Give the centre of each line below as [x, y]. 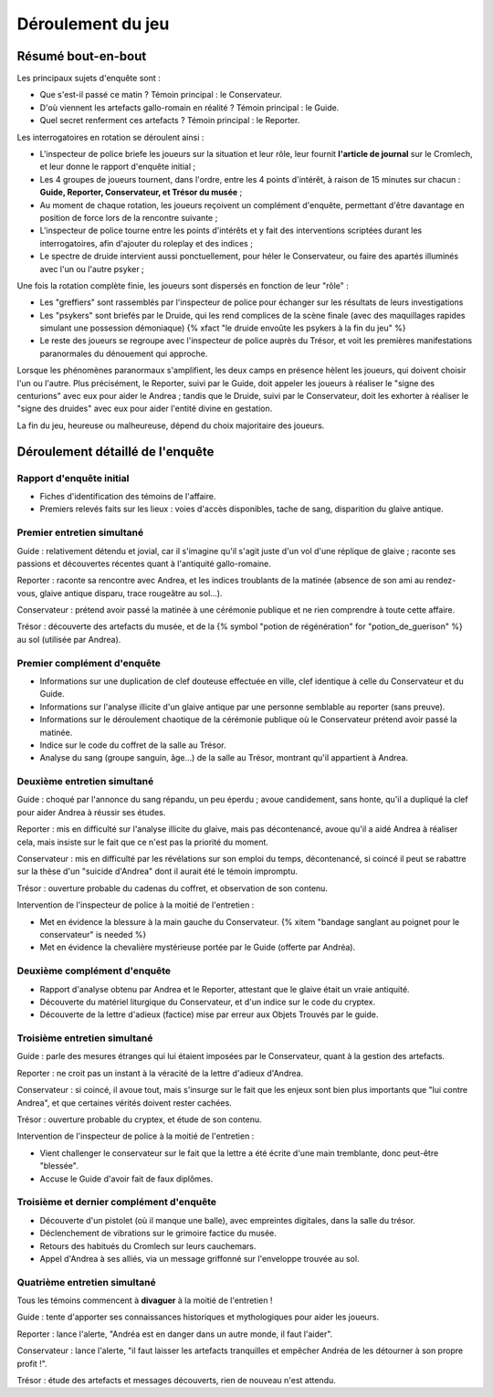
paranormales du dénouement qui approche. [124, 353]
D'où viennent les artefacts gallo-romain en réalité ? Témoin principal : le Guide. [189, 107]
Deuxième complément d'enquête [94, 971]
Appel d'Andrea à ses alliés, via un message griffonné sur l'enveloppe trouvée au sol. [199, 1258]
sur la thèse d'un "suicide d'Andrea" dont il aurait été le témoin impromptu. [157, 871]
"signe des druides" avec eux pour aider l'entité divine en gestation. [145, 409]
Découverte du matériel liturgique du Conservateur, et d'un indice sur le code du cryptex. [208, 1002]
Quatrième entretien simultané [86, 1282]
